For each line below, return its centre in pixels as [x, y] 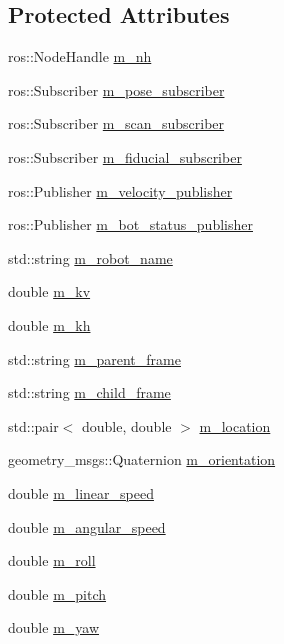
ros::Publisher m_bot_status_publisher [130, 224]
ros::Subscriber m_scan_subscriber [116, 123]
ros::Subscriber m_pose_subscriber [116, 89]
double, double [127, 425]
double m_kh [49, 324]
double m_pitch [57, 593]
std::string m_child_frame [89, 392]
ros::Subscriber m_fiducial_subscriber [125, 156]
